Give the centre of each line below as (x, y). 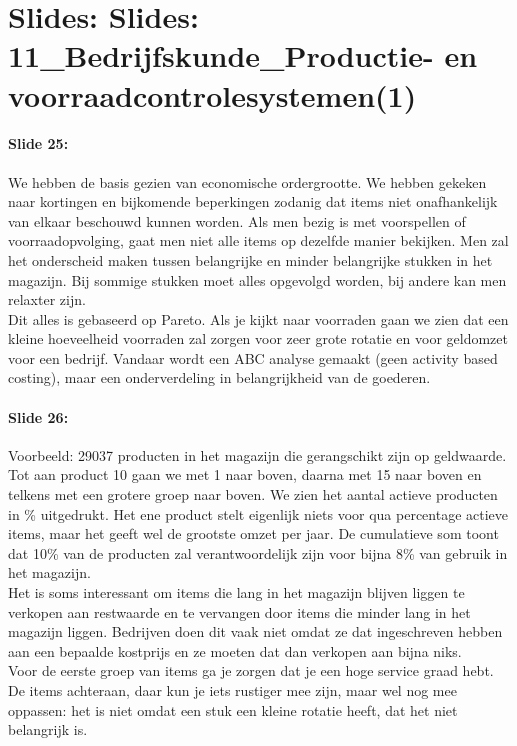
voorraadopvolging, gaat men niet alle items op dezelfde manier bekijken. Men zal (258, 240)
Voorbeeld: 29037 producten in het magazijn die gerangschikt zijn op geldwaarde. (257, 454)
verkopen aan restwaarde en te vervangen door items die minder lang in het (239, 611)
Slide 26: (38, 416)
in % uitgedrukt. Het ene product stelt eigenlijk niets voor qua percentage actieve (258, 513)
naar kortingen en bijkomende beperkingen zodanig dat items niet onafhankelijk (253, 201)
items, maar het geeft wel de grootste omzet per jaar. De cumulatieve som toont (253, 533)
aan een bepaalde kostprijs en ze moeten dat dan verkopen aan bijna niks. (235, 650)
